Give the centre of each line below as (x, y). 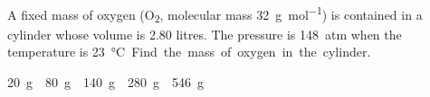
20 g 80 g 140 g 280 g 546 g (105, 81)
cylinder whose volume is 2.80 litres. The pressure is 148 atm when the (205, 34)
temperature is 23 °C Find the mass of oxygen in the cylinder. (189, 52)
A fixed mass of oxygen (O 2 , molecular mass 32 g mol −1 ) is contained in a (215, 14)
